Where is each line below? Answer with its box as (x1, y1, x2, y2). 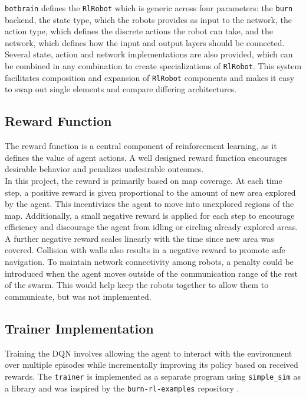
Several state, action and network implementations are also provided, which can (5, 48, 293, 60)
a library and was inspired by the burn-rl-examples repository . (5, 381, 239, 394)
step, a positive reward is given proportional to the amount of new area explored (5, 186, 296, 198)
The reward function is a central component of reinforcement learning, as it (5, 140, 277, 152)
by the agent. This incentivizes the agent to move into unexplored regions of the (5, 198, 294, 210)
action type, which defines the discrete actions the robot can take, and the (5, 25, 273, 37)
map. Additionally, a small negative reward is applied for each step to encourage (5, 209, 295, 221)
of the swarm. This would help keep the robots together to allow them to (5, 279, 269, 291)
